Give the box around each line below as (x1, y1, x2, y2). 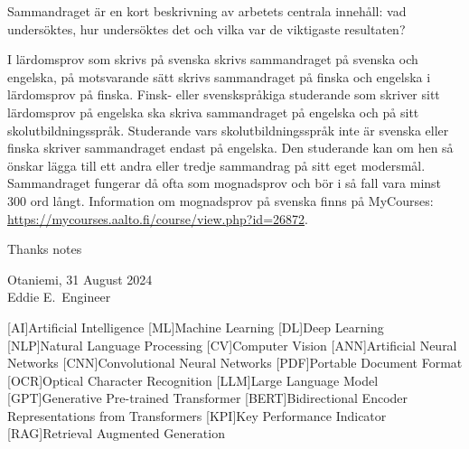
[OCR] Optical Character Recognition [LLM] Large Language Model (7, 370, 379, 389)
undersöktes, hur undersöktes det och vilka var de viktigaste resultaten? (7, 19, 406, 38)
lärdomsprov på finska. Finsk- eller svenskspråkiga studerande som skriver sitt (7, 85, 440, 104)
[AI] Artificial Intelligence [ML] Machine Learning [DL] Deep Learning (7, 317, 384, 336)
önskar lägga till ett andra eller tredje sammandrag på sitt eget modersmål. (7, 155, 426, 174)
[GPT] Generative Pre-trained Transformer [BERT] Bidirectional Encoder (7, 388, 408, 407)
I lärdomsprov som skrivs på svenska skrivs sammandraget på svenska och (7, 50, 418, 69)
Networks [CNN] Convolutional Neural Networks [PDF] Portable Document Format (7, 353, 463, 372)
